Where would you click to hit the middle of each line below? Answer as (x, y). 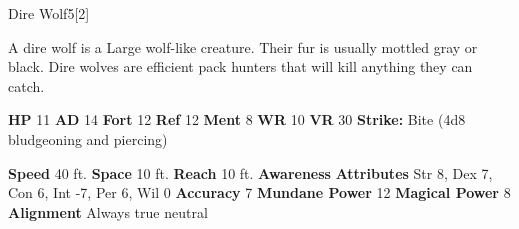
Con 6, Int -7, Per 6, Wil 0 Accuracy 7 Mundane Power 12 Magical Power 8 (259, 192)
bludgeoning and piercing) (88, 138)
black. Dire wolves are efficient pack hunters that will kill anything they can (240, 66)
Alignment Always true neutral (108, 211)
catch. (26, 85)
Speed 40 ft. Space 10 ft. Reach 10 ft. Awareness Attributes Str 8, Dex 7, (250, 172)
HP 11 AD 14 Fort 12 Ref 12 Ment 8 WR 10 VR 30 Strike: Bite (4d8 (237, 119)
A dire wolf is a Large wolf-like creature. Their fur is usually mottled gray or (243, 46)
